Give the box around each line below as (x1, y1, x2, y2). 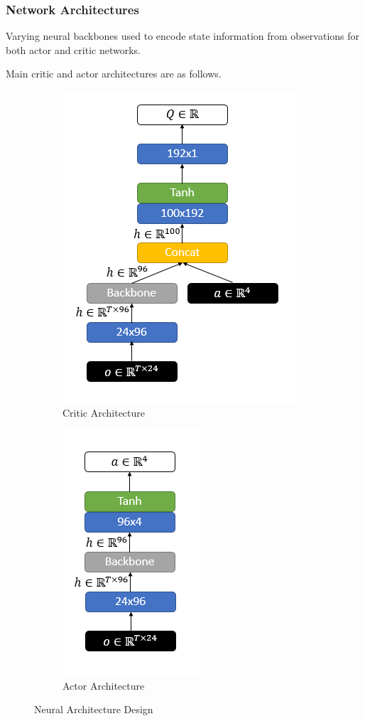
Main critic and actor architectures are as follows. (6, 66, 222, 81)
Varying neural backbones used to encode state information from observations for (6, 28, 360, 43)
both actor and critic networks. (6, 42, 141, 57)
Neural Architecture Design (34, 702, 153, 717)
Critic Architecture (62, 405, 146, 420)
